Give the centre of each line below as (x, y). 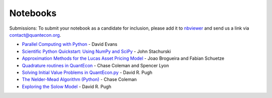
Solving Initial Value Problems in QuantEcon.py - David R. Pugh (87, 72)
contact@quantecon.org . (35, 35)
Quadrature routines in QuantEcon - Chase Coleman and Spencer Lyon (95, 65)
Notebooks (33, 13)
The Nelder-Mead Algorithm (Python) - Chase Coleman (79, 79)
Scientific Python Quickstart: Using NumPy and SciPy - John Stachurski (96, 51)
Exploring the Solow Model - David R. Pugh (67, 86)
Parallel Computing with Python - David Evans (70, 44)
